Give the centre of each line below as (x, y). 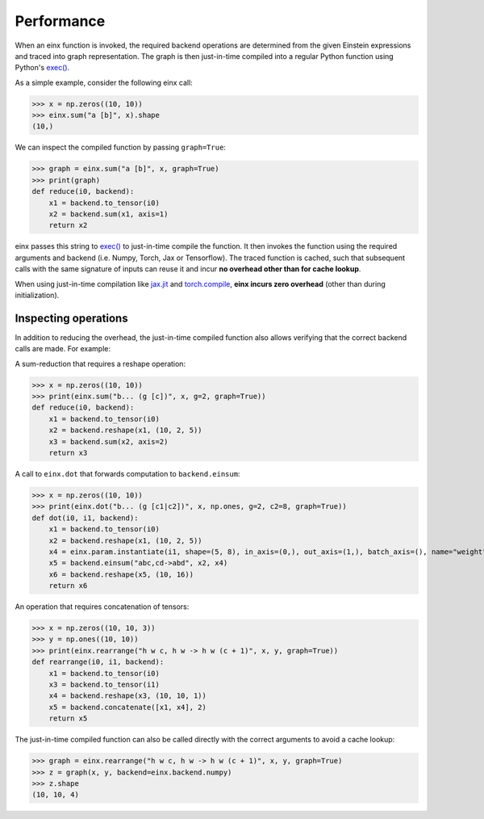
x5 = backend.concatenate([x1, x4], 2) (128, 707)
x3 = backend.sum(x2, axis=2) (108, 441)
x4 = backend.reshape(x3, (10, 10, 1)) (128, 696)
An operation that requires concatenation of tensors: (102, 607)
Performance (60, 21)
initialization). (37, 295)
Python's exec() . (42, 68)
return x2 (68, 225)
